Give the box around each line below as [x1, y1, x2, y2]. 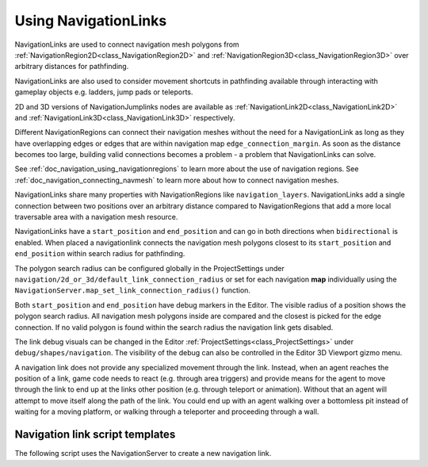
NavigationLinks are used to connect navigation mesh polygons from [14, 40, 239, 49]
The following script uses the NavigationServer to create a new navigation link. [14, 449, 272, 458]
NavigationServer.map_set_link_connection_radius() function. [14, 285, 251, 295]
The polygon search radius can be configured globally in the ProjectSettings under [14, 263, 285, 273]
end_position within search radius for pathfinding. [14, 249, 185, 258]
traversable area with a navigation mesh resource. [14, 212, 178, 222]
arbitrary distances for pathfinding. [14, 62, 129, 71]
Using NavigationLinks [14, 12, 167, 29]
